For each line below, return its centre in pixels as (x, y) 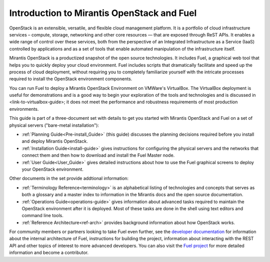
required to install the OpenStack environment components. (71, 79)
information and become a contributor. (49, 253)
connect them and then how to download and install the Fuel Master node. (98, 155)
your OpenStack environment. (52, 169)
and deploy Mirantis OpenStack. (55, 141)
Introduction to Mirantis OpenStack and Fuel (103, 13)
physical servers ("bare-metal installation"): (54, 125)
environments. (24, 109)
